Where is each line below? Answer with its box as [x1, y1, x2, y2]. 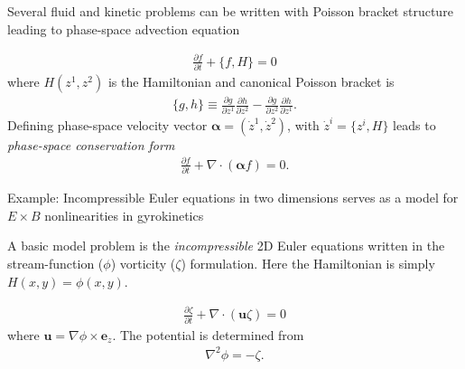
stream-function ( [7, 253, 104, 272]
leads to [393, 115, 436, 134]
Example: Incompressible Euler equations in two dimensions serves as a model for [7, 188, 459, 207]
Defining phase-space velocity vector [7, 115, 208, 134]
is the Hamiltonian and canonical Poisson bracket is [107, 72, 395, 91]
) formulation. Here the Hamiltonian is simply [181, 253, 435, 272]
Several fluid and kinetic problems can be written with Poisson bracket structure [7, 2, 453, 20]
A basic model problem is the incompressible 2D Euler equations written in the [7, 236, 445, 255]
